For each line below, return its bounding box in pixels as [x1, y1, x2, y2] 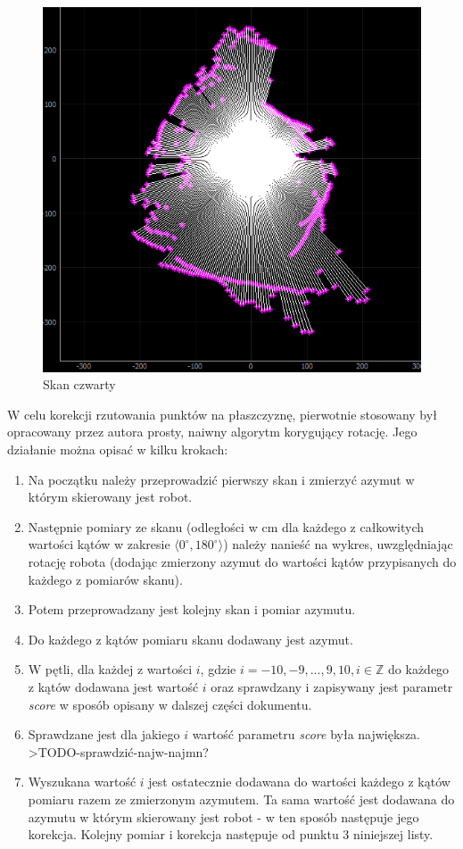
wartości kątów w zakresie [28, 535, 170, 554]
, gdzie [200, 660, 236, 678]
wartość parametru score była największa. [192, 725, 420, 744]
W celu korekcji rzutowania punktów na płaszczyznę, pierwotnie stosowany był [7, 404, 437, 423]
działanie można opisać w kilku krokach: [7, 440, 228, 459]
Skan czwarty [43, 375, 116, 394]
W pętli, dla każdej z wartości [28, 660, 193, 678]
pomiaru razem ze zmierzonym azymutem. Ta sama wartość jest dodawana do [28, 789, 455, 808]
